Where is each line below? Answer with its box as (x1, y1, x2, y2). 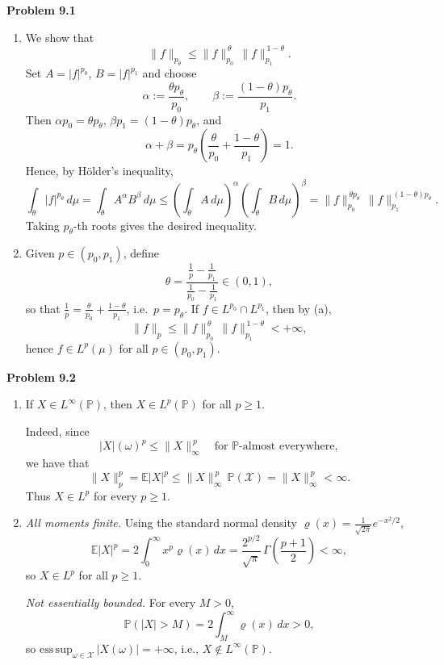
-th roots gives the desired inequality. (73, 216, 257, 233)
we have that (25, 454, 90, 471)
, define (123, 245, 159, 261)
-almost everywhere (239, 441, 335, 453)
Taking (25, 216, 60, 233)
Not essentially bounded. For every (25, 594, 196, 611)
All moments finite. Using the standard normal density (25, 514, 297, 531)
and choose (142, 65, 197, 82)
